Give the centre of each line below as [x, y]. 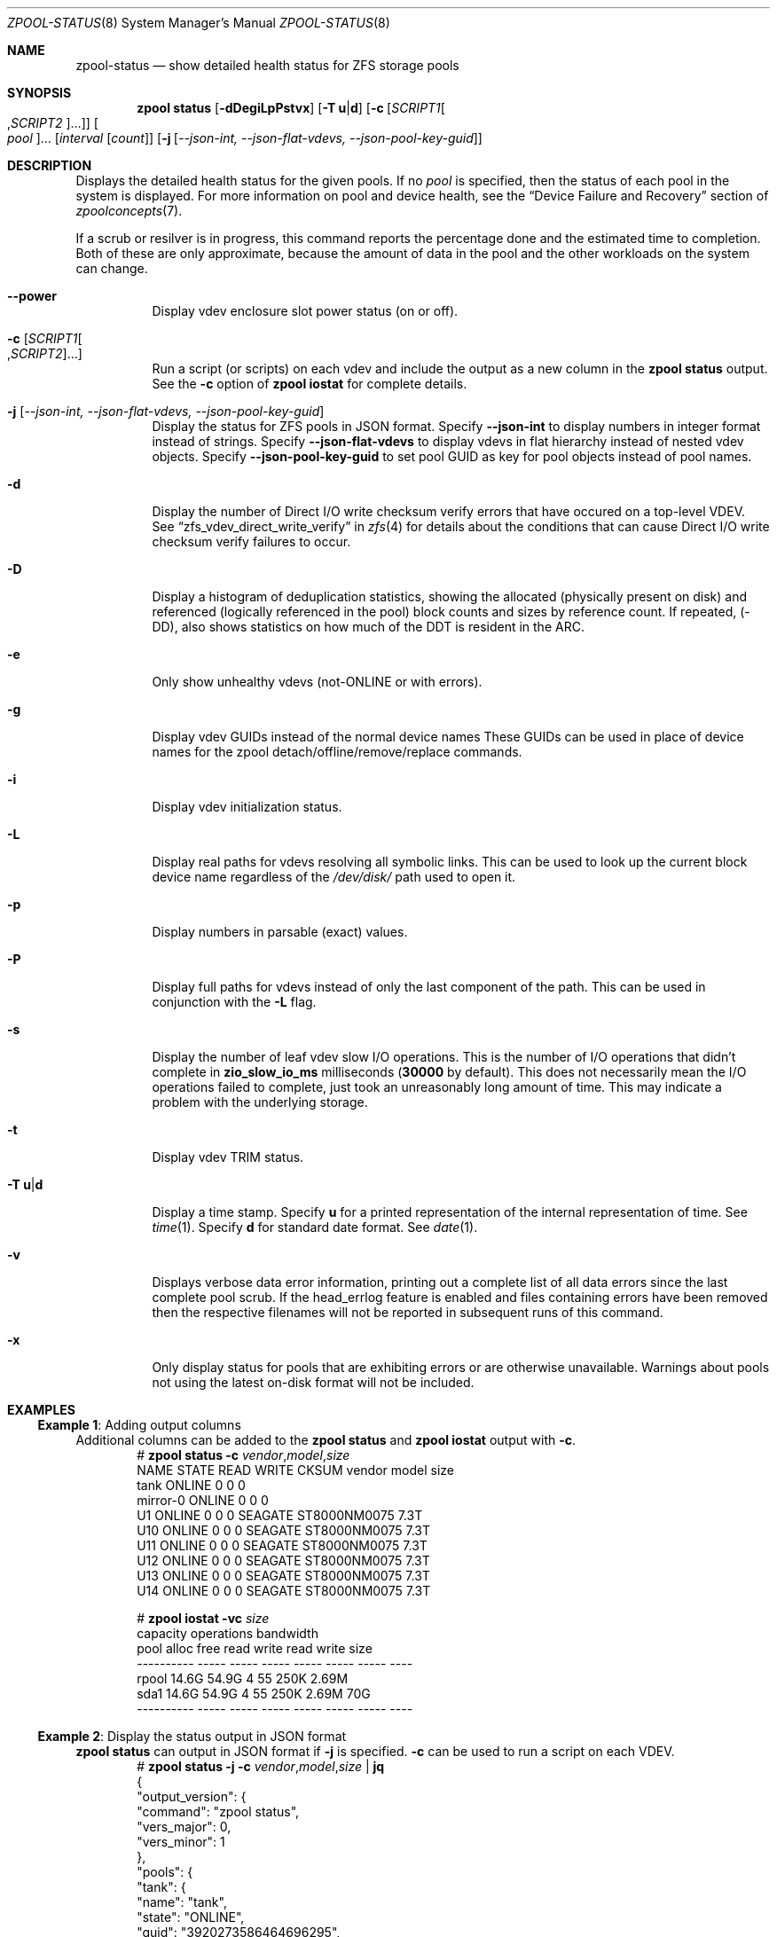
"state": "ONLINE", [191, 1917]
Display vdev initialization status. [247, 807]
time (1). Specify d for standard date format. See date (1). [315, 1227]
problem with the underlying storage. [260, 1102]
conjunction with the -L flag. [234, 1002]
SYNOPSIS [39, 93]
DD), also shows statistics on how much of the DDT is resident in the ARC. [368, 627]
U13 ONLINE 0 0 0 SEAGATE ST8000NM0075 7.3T [283, 1576]
